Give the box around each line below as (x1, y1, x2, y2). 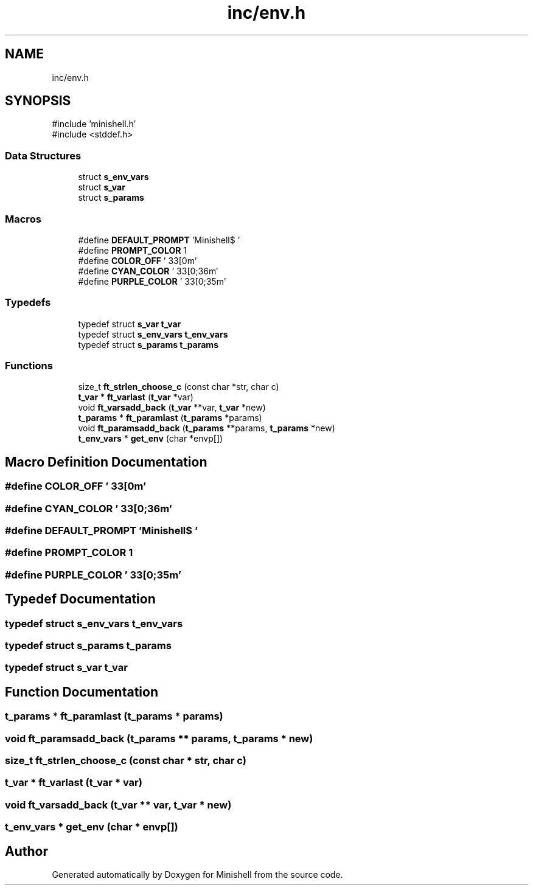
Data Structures (5, 149, 82, 162)
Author (5, 843, 48, 859)
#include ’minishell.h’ (52, 119, 136, 130)
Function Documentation (5, 684, 158, 700)
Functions (5, 360, 53, 372)
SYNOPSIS (5, 93, 71, 109)
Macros (5, 212, 41, 225)
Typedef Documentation (5, 591, 156, 607)
